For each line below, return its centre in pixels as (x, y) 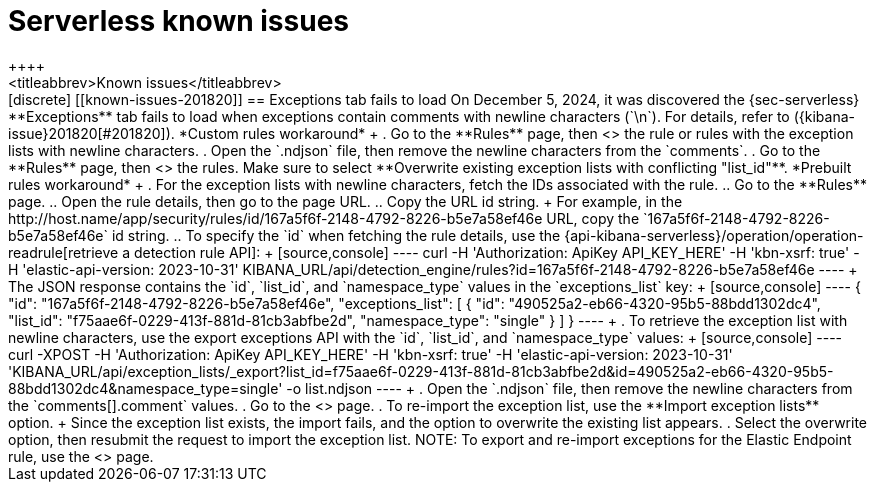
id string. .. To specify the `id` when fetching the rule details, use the (336, 235)
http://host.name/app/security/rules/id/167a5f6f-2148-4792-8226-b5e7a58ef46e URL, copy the (324, 218)
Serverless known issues (178, 21)
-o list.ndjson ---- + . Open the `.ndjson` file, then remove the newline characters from (569, 388)
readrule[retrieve (63, 252)
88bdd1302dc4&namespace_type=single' (145, 388)
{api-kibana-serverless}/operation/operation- (714, 235)
